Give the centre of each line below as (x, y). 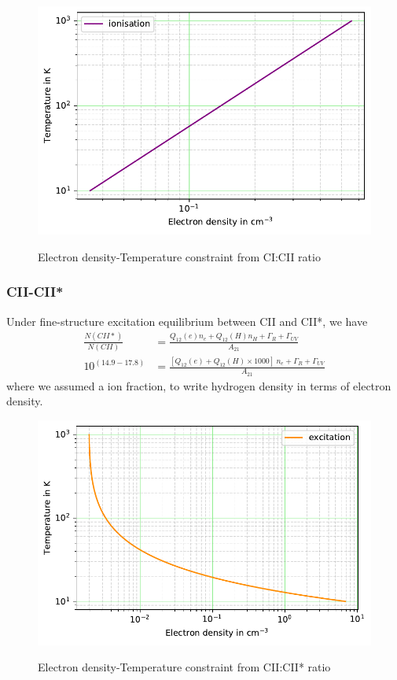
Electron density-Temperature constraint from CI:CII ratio (179, 256)
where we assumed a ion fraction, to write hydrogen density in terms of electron (199, 385)
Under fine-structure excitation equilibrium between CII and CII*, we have (187, 321)
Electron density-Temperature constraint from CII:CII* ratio (184, 667)
